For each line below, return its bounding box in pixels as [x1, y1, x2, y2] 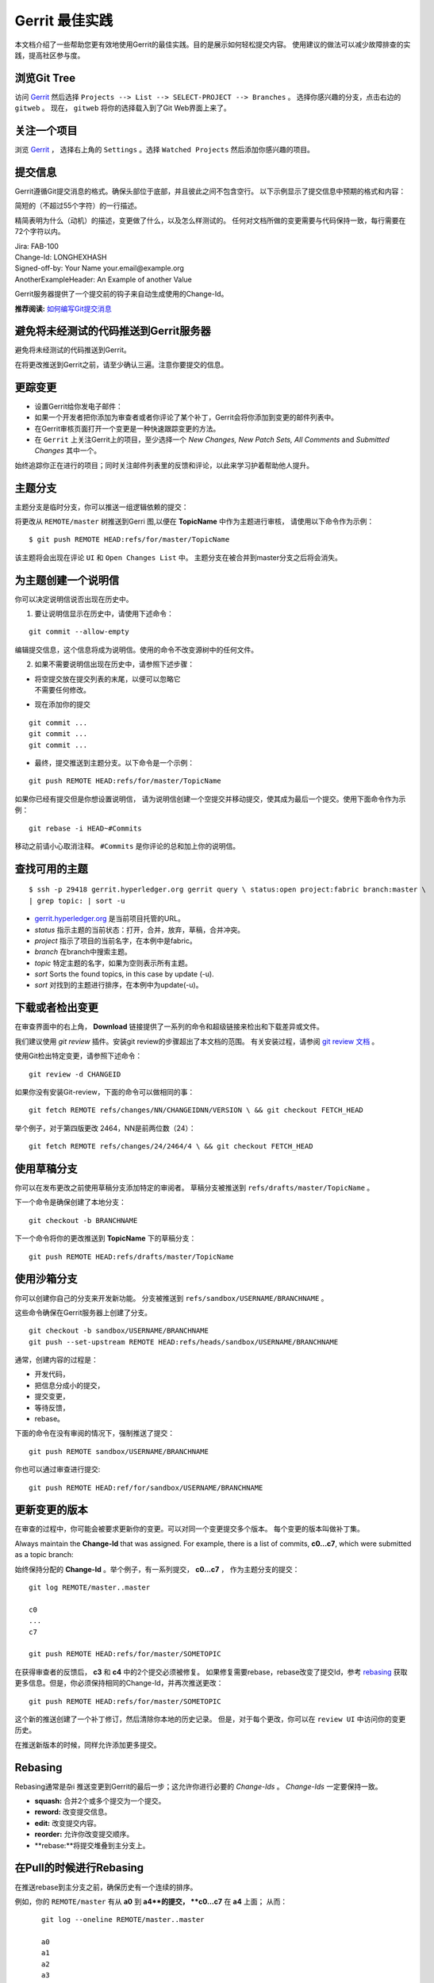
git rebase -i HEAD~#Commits [29, 823, 142, 833]
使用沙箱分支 [14, 1272, 78, 1286]
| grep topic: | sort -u [29, 896, 125, 905]
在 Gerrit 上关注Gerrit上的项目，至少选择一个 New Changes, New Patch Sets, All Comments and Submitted [34, 435, 390, 444]
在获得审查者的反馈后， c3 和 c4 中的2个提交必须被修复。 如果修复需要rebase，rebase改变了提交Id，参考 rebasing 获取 [14, 1667, 408, 1677]
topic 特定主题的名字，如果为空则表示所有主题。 [34, 958, 192, 968]
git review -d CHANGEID [29, 1069, 121, 1079]
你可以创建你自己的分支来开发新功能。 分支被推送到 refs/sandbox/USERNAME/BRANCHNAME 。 [14, 1293, 328, 1302]
